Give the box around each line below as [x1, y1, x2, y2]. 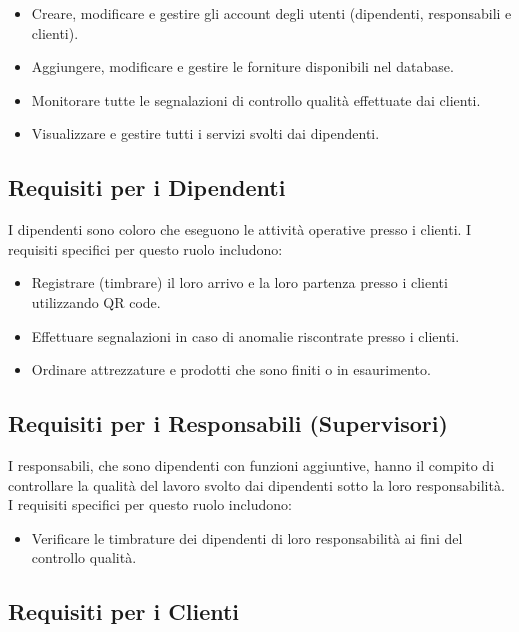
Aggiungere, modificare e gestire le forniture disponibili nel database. [31, 56, 454, 77]
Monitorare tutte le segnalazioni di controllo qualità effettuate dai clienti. [31, 89, 481, 110]
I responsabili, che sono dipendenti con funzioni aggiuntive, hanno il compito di [8, 454, 495, 475]
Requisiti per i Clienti [8, 596, 240, 627]
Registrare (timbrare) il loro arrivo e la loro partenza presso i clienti [31, 272, 448, 293]
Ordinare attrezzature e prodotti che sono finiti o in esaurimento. [31, 359, 431, 380]
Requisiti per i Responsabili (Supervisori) [8, 408, 448, 439]
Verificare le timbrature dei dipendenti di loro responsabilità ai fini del [31, 527, 463, 548]
